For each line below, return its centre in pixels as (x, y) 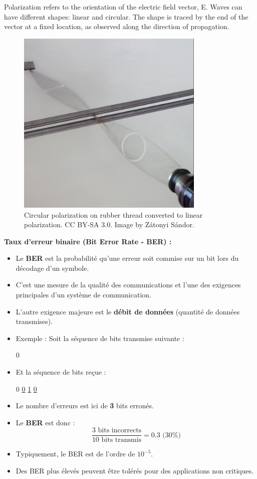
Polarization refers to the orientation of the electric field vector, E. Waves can (123, 7)
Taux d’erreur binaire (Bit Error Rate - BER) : (88, 241)
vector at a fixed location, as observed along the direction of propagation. (117, 26)
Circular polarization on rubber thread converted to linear (113, 214)
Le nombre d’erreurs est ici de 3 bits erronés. (85, 406)
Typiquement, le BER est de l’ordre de (75, 454)
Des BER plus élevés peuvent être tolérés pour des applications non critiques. (135, 471)
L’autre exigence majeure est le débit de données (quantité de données (128, 311)
